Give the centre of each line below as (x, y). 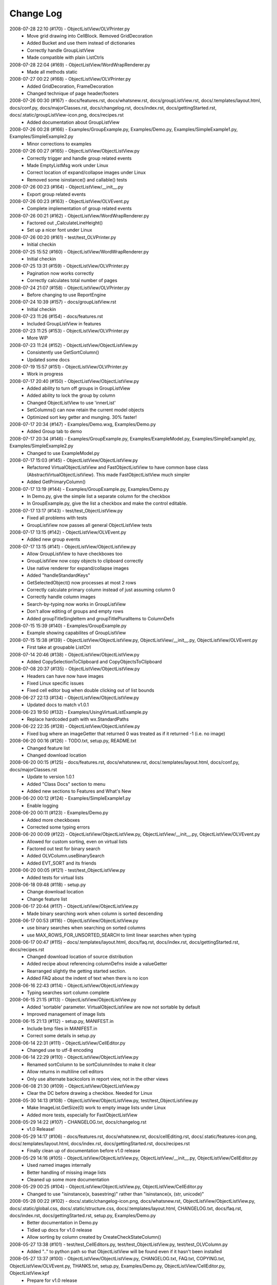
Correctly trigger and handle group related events (79, 158)
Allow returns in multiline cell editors (65, 1072)
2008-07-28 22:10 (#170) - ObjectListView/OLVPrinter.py (70, 29)
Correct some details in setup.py (61, 1036)
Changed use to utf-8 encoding (60, 1050)
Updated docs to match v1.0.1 (58, 705)
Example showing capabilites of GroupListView (76, 633)
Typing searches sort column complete (68, 993)
